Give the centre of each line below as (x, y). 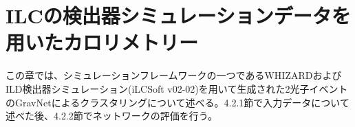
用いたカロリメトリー (102, 42)
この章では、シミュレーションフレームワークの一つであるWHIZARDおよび (174, 75)
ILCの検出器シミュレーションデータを (178, 15)
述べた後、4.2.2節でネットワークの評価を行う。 (111, 116)
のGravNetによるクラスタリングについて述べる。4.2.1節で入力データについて (177, 102)
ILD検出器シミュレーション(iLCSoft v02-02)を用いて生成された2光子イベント (177, 88)
